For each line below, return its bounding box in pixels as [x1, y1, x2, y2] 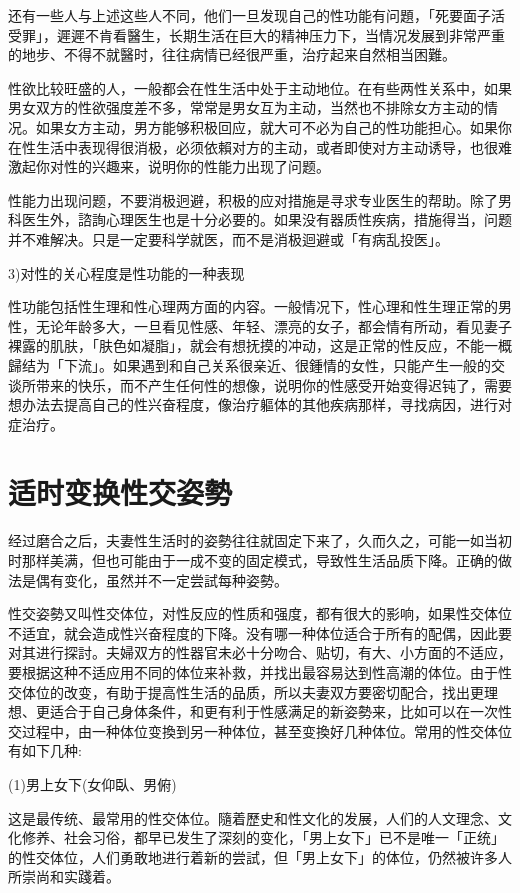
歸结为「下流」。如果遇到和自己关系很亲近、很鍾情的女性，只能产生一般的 [8, 354, 491, 375]
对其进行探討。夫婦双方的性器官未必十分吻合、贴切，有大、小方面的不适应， [8, 642, 512, 663]
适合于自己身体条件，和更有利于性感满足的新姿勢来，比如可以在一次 [49, 701, 498, 722]
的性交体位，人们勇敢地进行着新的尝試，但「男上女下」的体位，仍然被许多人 [8, 846, 512, 867]
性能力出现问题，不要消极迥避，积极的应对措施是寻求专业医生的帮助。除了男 [8, 189, 512, 210]
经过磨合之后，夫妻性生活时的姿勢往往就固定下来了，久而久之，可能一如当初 [8, 530, 512, 551]
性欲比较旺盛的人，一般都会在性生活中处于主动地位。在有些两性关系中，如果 [8, 77, 512, 98]
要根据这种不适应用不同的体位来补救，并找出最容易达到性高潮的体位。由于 [8, 661, 498, 682]
